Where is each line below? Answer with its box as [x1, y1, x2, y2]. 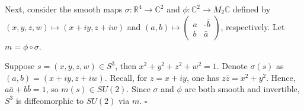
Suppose [5, 60, 35, 72]
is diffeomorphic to [15, 94, 84, 106]
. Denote [216, 60, 248, 72]
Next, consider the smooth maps [5, 3, 123, 15]
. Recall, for [104, 71, 148, 83]
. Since [126, 83, 151, 95]
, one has [186, 71, 219, 83]
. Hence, [266, 71, 296, 83]
